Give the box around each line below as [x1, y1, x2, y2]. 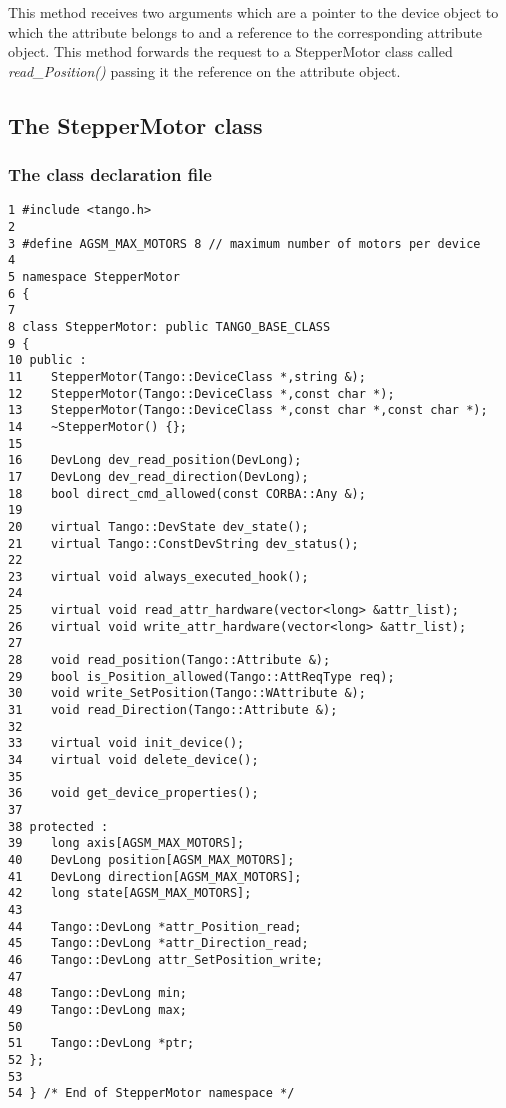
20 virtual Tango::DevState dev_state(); [8, 519, 309, 534]
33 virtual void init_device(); [8, 736, 245, 751]
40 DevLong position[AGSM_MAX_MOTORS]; [8, 852, 295, 867]
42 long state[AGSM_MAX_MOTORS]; [8, 886, 252, 901]
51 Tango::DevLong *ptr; [8, 1036, 195, 1051]
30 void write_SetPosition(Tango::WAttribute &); [8, 686, 366, 701]
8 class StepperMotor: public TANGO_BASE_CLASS [8, 319, 331, 334]
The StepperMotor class [8, 109, 263, 140]
